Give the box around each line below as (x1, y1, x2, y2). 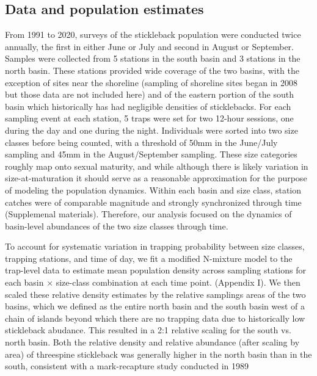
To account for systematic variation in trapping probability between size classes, (5, 240, 305, 253)
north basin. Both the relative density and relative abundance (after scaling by (5, 336, 300, 349)
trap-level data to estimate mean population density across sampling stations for (5, 264, 306, 277)
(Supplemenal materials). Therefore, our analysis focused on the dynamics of (5, 208, 292, 220)
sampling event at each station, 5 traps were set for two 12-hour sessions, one (5, 112, 294, 125)
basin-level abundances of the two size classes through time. (5, 219, 228, 232)
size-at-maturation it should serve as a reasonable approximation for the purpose (5, 172, 307, 184)
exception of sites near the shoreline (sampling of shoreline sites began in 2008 (5, 76, 297, 89)
